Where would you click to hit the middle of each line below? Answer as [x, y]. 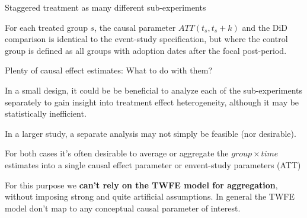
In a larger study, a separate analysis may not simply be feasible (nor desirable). [151, 133]
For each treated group [46, 27]
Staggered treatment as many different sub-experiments [105, 7]
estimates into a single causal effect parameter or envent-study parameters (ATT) [153, 164]
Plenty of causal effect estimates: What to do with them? [108, 70]
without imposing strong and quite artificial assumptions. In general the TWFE [150, 196]
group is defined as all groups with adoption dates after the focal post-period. [146, 50]
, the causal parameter [135, 27]
